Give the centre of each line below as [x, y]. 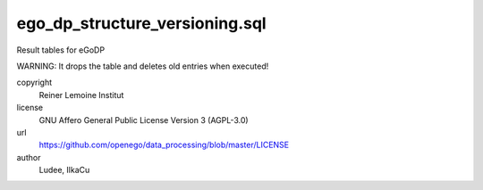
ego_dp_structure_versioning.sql [142, 23]
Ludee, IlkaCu [64, 170]
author [29, 157]
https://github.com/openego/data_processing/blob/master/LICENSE [164, 145]
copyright [34, 83]
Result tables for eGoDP [61, 50]
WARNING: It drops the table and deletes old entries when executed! [143, 66]
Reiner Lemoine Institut [81, 95]
